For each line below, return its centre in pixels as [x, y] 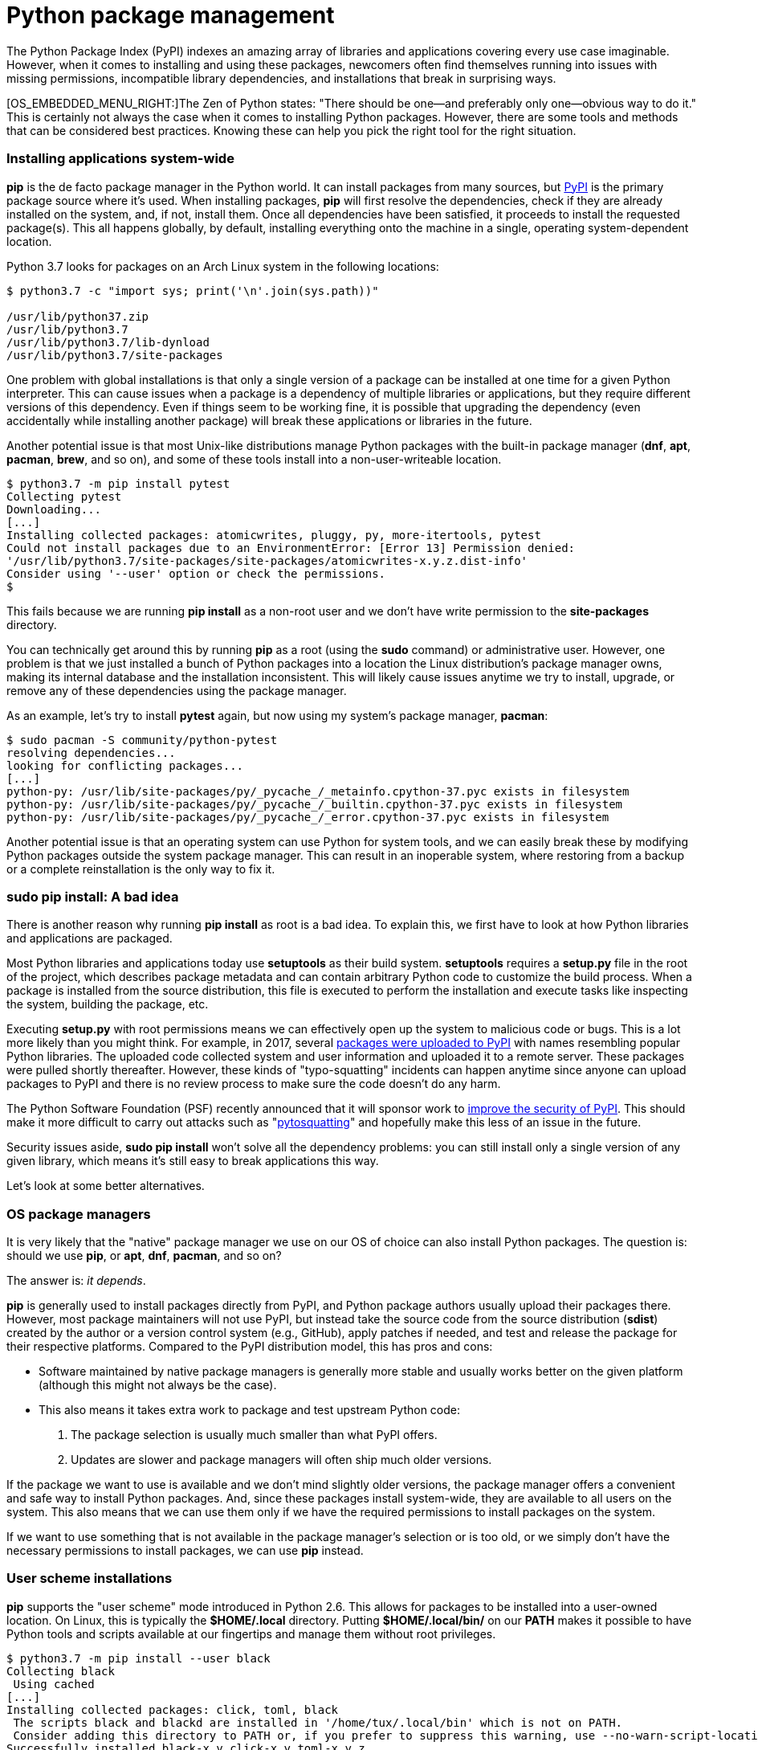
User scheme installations [90, 1578]
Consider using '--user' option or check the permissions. [196, 573]
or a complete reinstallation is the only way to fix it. [141, 869]
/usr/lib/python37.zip [78, 316]
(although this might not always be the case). [158, 1385]
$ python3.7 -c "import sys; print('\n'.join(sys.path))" [193, 290]
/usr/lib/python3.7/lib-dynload [108, 342]
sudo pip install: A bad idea [93, 896]
